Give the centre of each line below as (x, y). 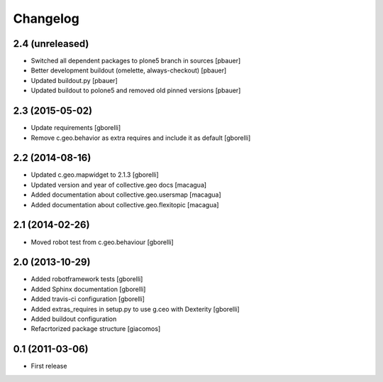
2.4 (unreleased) (51, 44)
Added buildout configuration (74, 319)
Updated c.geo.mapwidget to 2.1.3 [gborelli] (95, 175)
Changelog (46, 18)
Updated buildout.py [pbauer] (74, 80)
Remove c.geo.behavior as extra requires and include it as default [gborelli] (141, 138)
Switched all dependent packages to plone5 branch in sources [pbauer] (136, 61)
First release (49, 366)
